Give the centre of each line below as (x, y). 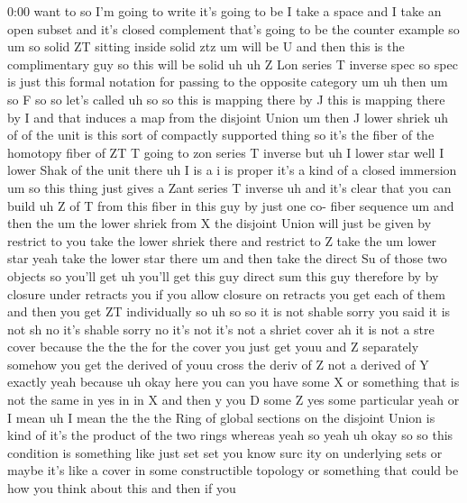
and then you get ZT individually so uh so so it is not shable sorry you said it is (229, 311)
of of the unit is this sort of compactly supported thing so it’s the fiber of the (221, 135)
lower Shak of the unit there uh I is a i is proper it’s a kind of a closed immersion (232, 170)
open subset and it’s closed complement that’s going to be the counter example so (233, 28)
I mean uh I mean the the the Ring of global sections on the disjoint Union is (221, 417)
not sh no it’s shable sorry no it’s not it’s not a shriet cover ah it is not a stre (221, 329)
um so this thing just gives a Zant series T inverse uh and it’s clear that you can (229, 187)
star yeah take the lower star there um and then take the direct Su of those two (227, 258)
